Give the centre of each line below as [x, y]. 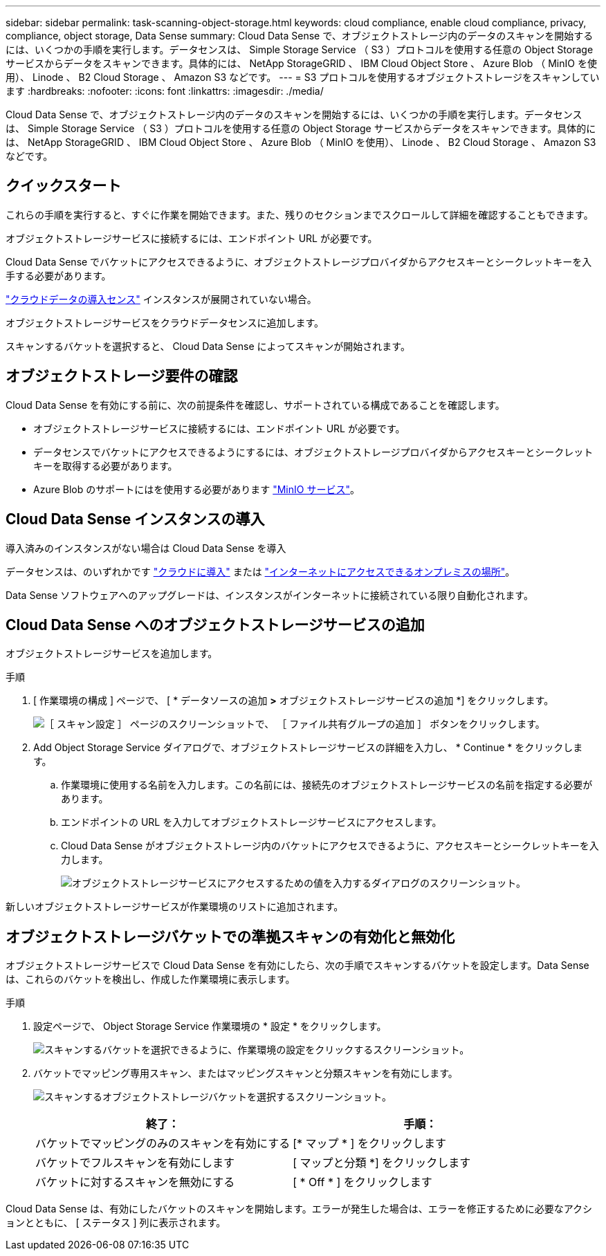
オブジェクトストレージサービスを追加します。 [112, 654]
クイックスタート [64, 186]
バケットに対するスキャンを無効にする [135, 1182]
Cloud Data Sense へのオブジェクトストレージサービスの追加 [215, 625]
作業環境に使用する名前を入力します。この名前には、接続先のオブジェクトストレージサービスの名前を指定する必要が [327, 785]
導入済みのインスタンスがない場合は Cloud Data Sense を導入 [146, 548]
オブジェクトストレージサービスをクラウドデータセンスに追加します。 [165, 322]
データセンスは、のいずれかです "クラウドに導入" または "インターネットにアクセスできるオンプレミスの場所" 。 [260, 571]
